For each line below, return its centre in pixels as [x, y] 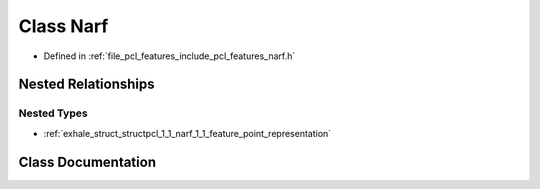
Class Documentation [87, 161]
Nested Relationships [86, 84]
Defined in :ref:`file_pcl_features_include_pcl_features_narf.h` [169, 56]
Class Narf [63, 26]
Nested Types [53, 113]
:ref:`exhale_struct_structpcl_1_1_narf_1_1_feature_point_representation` [187, 133]
